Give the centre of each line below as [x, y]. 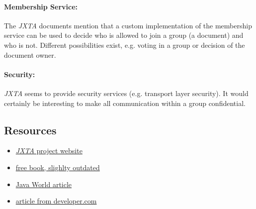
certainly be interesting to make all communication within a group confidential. [125, 103]
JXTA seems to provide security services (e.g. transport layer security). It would [126, 93]
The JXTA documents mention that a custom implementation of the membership [128, 25]
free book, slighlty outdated [58, 167]
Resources [30, 130]
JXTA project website [49, 151]
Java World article [44, 184]
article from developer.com [56, 201]
